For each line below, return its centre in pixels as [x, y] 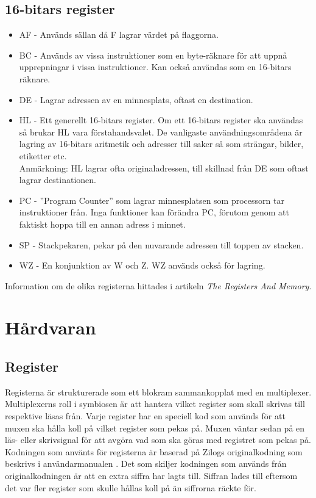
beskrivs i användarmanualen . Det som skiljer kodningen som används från [146, 464]
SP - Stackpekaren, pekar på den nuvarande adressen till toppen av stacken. [161, 244]
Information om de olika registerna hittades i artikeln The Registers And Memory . [158, 285]
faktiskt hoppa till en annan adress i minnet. [102, 224]
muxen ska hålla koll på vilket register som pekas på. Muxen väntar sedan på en [155, 428]
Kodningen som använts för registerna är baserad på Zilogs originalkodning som [154, 451]
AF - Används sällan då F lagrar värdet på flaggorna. [119, 34]
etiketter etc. [43, 155]
